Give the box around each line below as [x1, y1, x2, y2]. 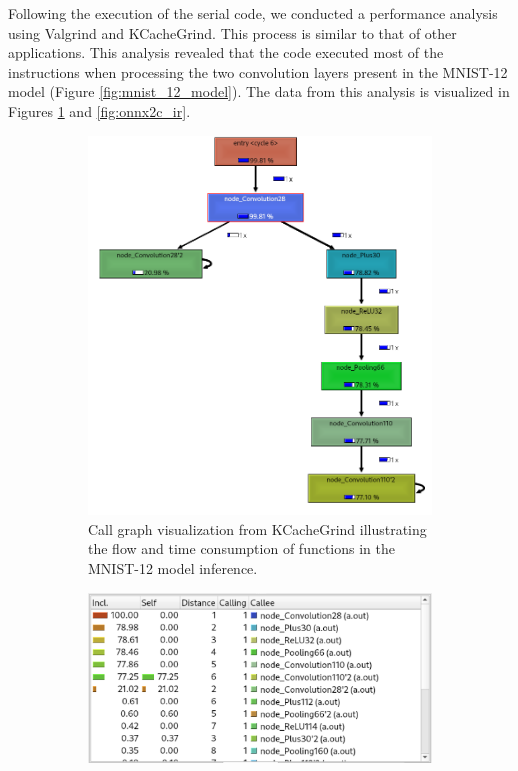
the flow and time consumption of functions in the [88, 538, 396, 559]
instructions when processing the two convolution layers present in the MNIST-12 [8, 61, 508, 82]
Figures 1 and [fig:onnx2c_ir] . [8, 100, 191, 121]
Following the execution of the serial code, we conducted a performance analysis [8, 3, 498, 23]
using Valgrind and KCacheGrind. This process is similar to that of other [8, 22, 457, 43]
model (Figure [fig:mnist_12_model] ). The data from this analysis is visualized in [8, 81, 510, 102]
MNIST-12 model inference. [88, 558, 258, 579]
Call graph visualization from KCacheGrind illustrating [88, 518, 427, 539]
